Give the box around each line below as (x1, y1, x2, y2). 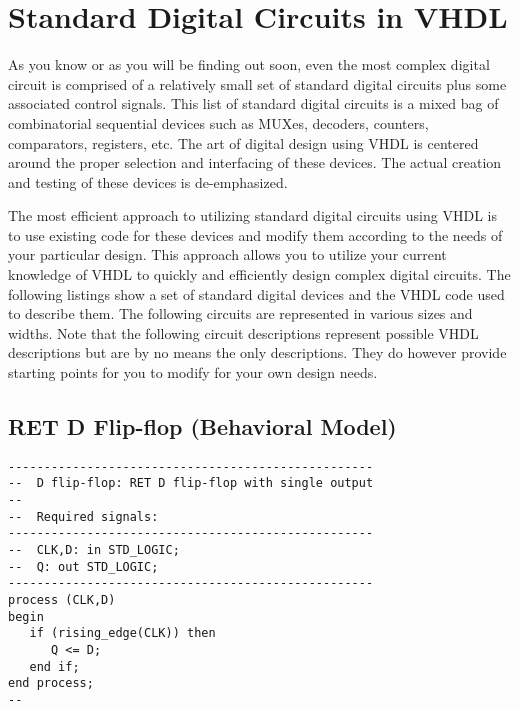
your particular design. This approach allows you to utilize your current (8, 244, 447, 265)
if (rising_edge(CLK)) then (29, 626, 216, 641)
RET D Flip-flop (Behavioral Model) (8, 411, 397, 442)
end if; (29, 659, 80, 674)
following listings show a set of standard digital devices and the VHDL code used (8, 283, 505, 304)
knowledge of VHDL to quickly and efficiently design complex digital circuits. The (8, 264, 511, 285)
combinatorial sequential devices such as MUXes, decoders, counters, (8, 112, 429, 133)
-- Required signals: (8, 509, 159, 524)
